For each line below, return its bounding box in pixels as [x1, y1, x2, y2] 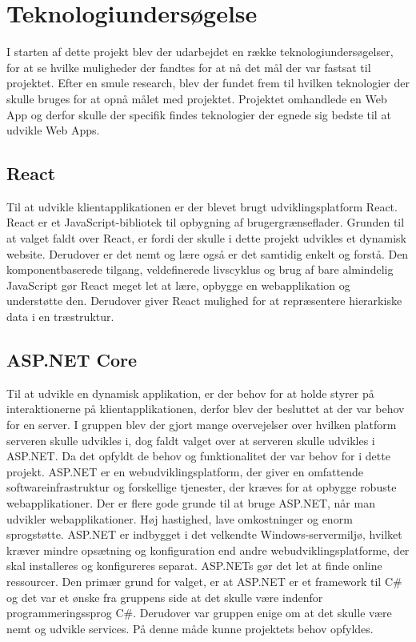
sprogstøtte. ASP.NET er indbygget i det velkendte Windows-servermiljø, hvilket [6, 526, 402, 543]
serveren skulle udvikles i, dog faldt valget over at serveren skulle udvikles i [6, 431, 375, 448]
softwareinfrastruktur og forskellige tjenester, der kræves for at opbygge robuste [6, 479, 397, 496]
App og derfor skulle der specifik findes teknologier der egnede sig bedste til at [6, 106, 391, 122]
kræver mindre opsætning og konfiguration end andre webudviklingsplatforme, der [6, 541, 410, 558]
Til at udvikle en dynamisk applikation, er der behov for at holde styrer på [6, 384, 374, 401]
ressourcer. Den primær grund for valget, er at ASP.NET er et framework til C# [6, 572, 402, 589]
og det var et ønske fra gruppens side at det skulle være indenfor [6, 588, 323, 605]
